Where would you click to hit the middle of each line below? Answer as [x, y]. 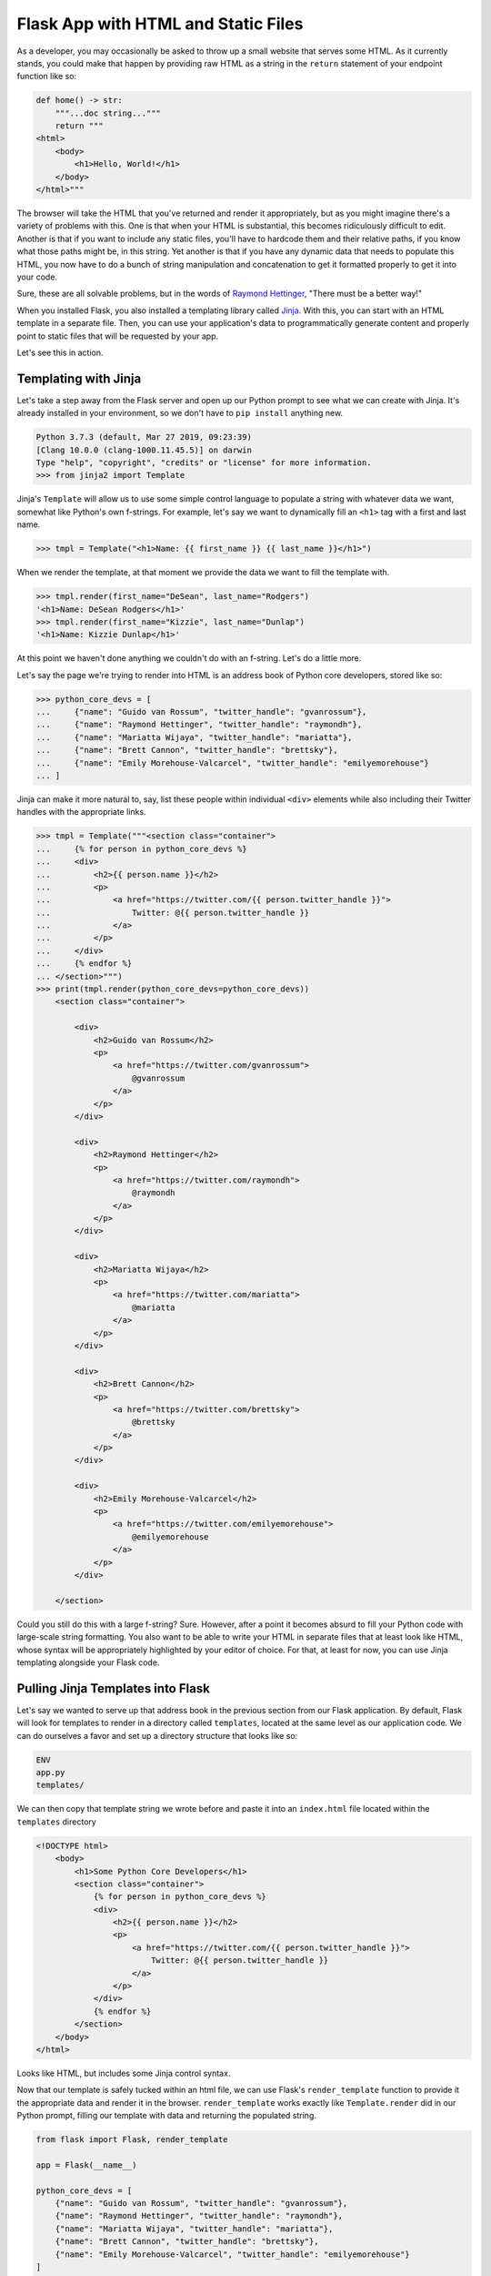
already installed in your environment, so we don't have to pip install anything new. [180, 413]
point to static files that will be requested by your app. [117, 336]
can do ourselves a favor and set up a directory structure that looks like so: [157, 1735]
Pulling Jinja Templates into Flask [114, 1688]
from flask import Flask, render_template [132, 2140]
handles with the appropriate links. [81, 812]
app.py [50, 1772]
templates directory [57, 1822]
